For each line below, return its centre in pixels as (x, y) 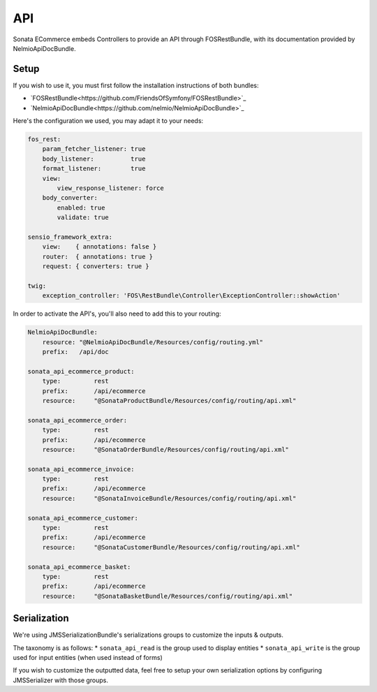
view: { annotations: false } (99, 247)
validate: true (83, 218)
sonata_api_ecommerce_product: (81, 371)
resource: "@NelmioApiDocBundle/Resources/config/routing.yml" (153, 342)
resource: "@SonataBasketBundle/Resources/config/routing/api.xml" (168, 596)
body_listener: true (94, 159)
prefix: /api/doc (76, 352)
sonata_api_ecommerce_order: (77, 420)
